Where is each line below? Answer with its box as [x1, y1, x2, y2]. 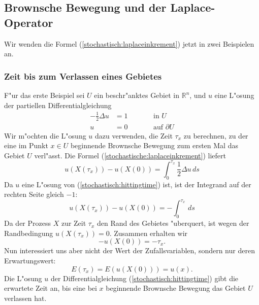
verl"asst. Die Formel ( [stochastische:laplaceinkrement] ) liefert [34, 150, 226, 160]
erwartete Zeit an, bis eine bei [4, 283, 97, 293]
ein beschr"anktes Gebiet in [94, 90, 180, 100]
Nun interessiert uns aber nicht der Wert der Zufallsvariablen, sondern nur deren [4, 245, 255, 256]
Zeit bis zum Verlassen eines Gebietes [4, 70, 162, 82]
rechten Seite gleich [4, 189, 64, 199]
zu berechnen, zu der [183, 130, 248, 141]
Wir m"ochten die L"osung [4, 130, 86, 141]
